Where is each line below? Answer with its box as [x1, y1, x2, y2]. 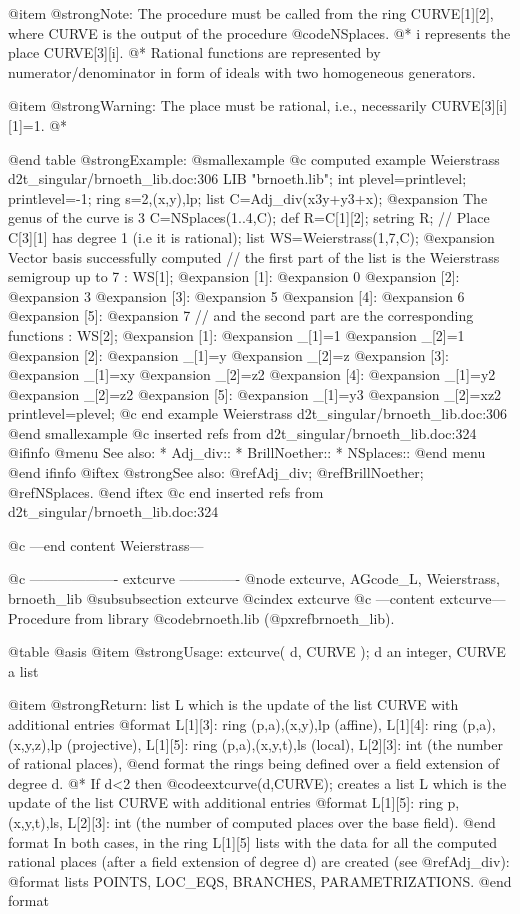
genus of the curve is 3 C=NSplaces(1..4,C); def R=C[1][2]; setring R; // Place [8, 207, 490, 228]
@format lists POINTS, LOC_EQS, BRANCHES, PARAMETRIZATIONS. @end [8, 870, 512, 891]
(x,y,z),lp [8, 733, 63, 754]
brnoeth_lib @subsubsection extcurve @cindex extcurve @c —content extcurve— [8, 588, 506, 609]
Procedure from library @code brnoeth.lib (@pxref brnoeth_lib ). [8, 607, 395, 628]
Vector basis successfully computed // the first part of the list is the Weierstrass [8, 246, 500, 267]
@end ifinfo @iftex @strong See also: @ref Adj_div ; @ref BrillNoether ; [8, 462, 424, 483]
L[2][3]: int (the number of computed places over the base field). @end [67, 811, 496, 832]
